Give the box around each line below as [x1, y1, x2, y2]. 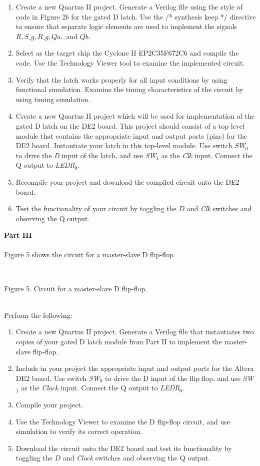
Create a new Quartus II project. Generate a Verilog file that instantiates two [15, 326, 254, 337]
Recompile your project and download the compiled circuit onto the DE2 [15, 176, 239, 187]
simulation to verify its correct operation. [15, 426, 142, 436]
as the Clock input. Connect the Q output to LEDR [21, 382, 180, 393]
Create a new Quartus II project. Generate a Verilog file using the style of [15, 2, 242, 12]
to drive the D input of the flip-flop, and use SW [105, 372, 254, 383]
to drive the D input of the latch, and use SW [15, 150, 156, 160]
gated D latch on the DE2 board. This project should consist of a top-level [15, 120, 244, 131]
